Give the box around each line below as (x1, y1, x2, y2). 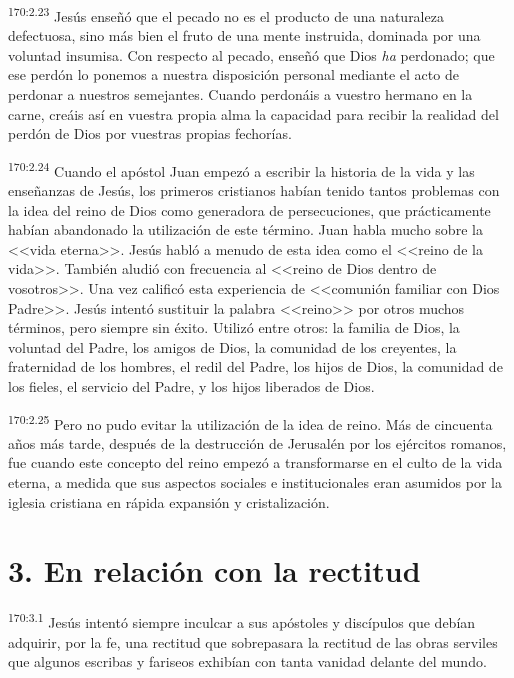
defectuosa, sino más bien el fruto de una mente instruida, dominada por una (8, 25, 481, 46)
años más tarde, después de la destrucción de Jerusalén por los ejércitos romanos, (8, 432, 507, 453)
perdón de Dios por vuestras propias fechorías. (8, 123, 292, 144)
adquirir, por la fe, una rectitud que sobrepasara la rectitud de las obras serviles (8, 631, 498, 652)
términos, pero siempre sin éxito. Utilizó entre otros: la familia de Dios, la (8, 317, 460, 338)
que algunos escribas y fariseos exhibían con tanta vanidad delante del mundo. (8, 651, 487, 672)
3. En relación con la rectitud (8, 550, 421, 591)
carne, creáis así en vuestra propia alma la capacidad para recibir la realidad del (8, 103, 499, 124)
